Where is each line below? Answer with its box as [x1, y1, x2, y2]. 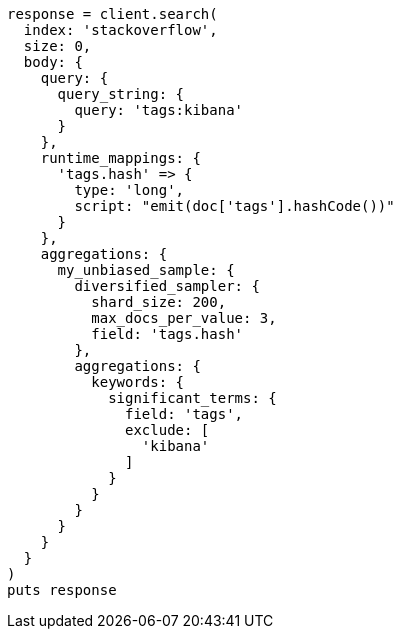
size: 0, [23, 38, 92, 54]
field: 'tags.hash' [91, 326, 244, 342]
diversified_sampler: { [74, 278, 260, 294]
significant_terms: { [108, 390, 277, 406]
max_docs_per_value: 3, [91, 310, 277, 326]
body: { [23, 54, 83, 70]
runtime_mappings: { [40, 150, 201, 166]
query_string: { [57, 86, 185, 102]
